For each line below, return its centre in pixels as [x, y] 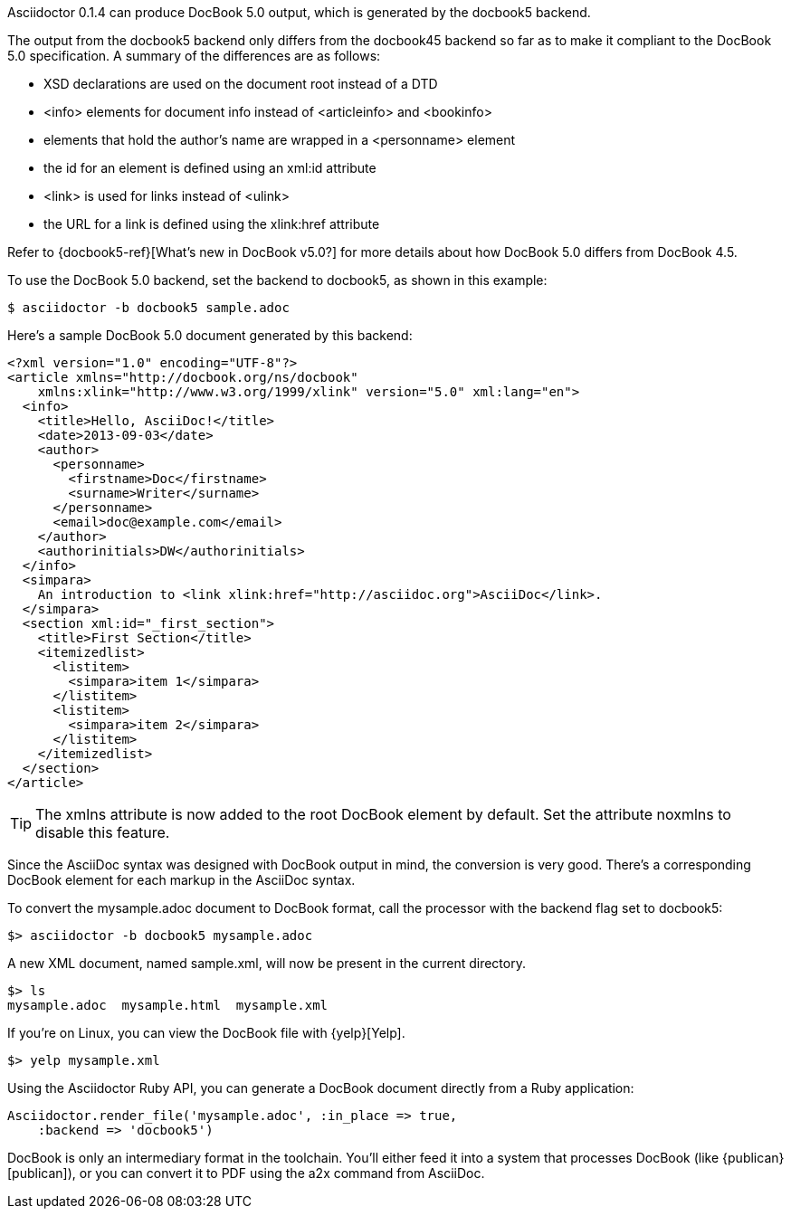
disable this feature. [103, 832]
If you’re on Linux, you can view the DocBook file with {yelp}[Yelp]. [206, 1033]
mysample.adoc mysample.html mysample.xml [168, 1005]
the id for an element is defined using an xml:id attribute [210, 168]
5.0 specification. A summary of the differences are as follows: [194, 56]
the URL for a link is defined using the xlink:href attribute [212, 224]
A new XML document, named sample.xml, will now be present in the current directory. [267, 963]
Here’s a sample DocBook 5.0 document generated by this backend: [210, 335]
